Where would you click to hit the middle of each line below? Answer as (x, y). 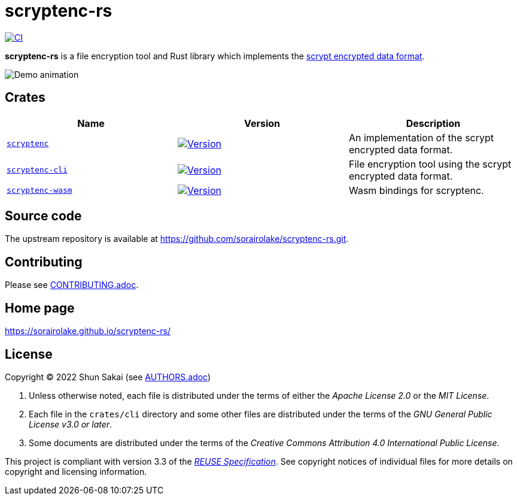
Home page (40, 308)
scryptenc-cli (37, 170)
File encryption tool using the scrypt (430, 164)
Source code (43, 216)
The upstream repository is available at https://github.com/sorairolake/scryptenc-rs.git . (177, 239)
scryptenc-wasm (39, 190)
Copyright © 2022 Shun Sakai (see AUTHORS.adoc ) (108, 377)
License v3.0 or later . (71, 424)
